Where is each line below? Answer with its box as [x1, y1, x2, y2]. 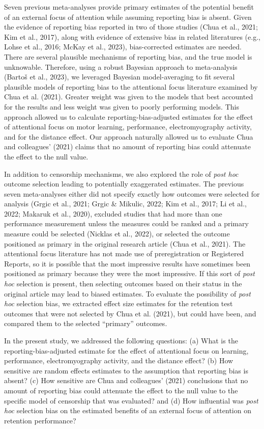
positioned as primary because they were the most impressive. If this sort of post [4, 268, 255, 279]
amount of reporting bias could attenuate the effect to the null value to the [4, 385, 238, 395]
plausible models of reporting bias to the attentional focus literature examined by [4, 81, 258, 92]
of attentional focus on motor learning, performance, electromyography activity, [4, 121, 252, 132]
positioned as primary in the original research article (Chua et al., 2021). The [4, 238, 246, 249]
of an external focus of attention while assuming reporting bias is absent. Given [4, 11, 252, 22]
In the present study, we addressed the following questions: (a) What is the [4, 335, 238, 345]
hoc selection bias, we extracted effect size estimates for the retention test [4, 298, 233, 309]
